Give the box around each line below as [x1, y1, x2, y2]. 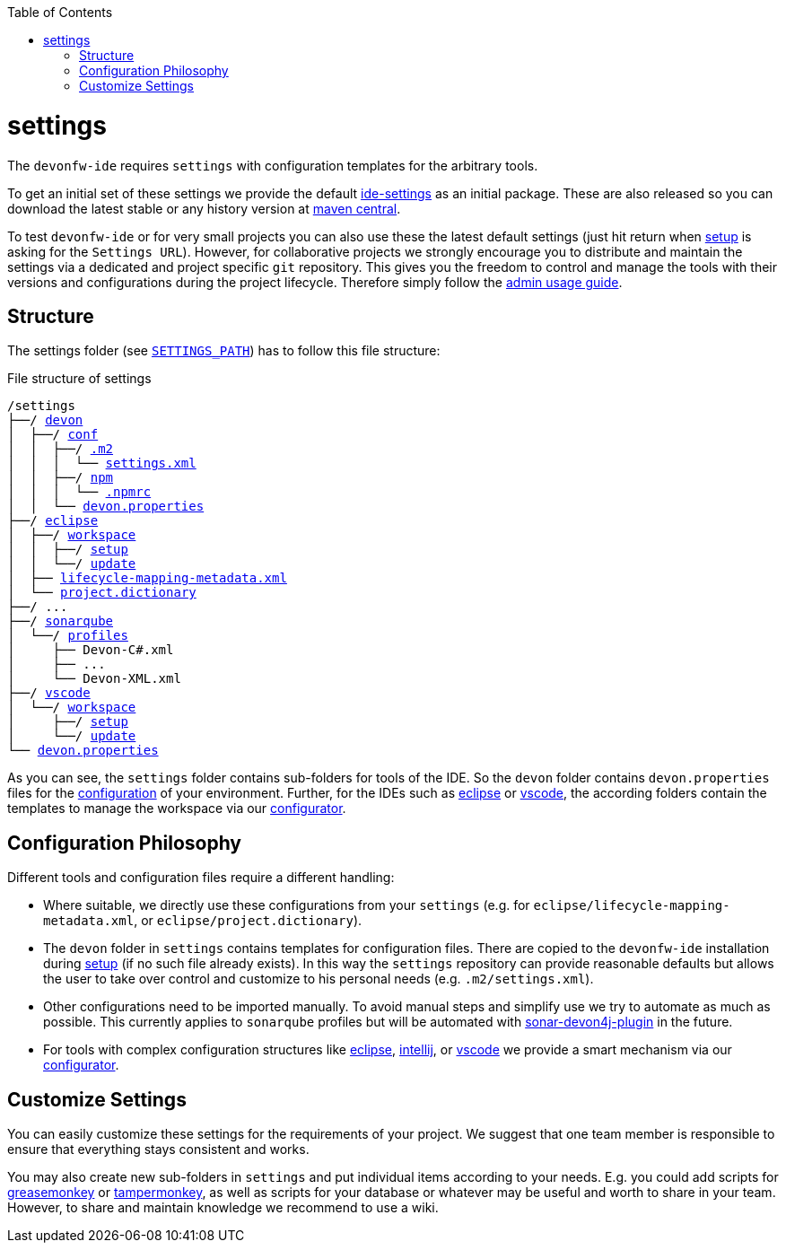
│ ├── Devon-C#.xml [7, 642, 174, 658]
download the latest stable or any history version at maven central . [7, 200, 401, 216]
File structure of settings [7, 371, 152, 387]
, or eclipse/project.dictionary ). [134, 913, 362, 929]
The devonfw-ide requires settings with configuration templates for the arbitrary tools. [7, 157, 538, 173]
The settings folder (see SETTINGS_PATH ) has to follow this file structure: [7, 343, 441, 359]
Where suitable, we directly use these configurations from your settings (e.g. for [43, 897, 530, 913]
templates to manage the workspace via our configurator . [7, 800, 346, 817]
